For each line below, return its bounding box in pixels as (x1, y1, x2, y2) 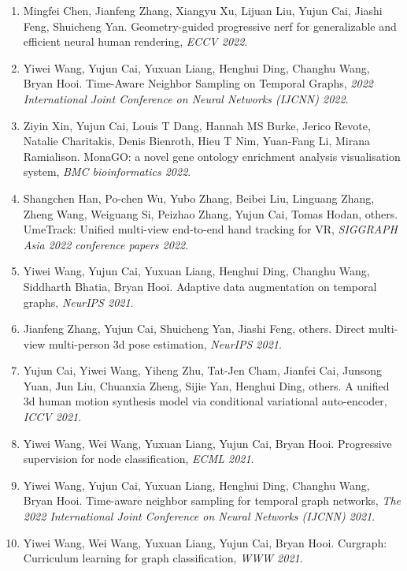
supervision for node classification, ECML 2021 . (23, 450, 254, 467)
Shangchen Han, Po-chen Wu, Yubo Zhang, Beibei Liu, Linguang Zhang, (23, 189, 375, 206)
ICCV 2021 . (23, 409, 82, 425)
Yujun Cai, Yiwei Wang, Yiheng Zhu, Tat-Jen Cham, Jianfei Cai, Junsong (23, 362, 383, 379)
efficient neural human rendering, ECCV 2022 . (23, 33, 248, 50)
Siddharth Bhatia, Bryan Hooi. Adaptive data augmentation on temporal (23, 278, 377, 294)
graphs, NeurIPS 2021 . (23, 293, 134, 310)
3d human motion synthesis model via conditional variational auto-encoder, (23, 393, 387, 409)
